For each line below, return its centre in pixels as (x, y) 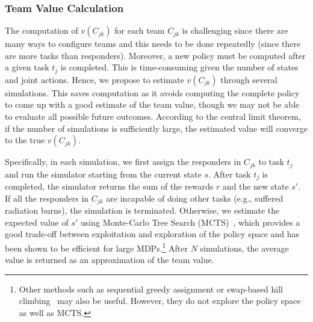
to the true (25, 140)
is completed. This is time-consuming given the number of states (179, 67)
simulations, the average (244, 248)
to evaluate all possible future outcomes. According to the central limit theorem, (153, 116)
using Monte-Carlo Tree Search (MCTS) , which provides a (191, 222)
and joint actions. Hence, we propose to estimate (95, 79)
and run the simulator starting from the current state (103, 174)
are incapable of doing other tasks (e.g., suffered (195, 198)
